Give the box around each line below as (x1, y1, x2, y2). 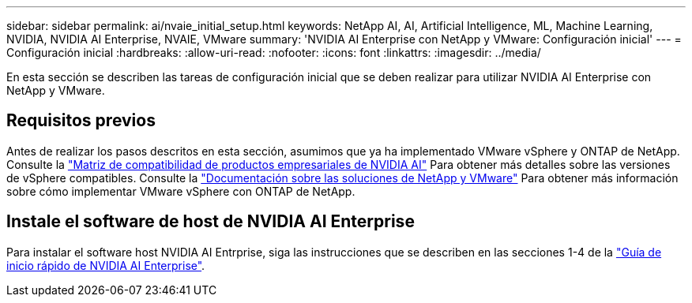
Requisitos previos (6, 110, 156, 131)
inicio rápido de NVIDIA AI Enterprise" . (6, 258, 205, 272)
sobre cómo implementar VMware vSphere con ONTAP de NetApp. (6, 184, 355, 198)
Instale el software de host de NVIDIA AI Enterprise (6, 211, 415, 232)
